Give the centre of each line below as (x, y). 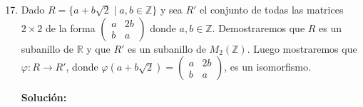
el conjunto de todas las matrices (272, 9)
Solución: (44, 97)
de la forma (71, 27)
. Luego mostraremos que (302, 48)
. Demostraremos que (259, 27)
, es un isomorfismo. (267, 67)
